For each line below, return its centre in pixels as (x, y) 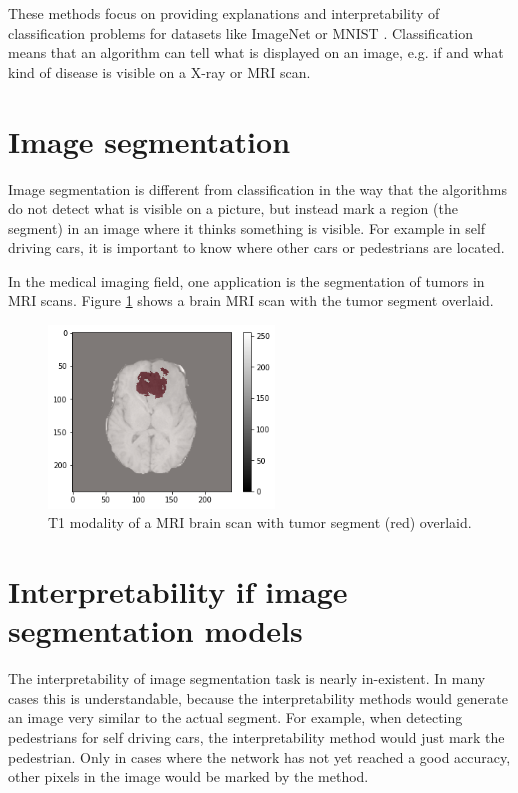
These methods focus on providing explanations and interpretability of (224, 13)
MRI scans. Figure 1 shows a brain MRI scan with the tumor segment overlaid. (251, 300)
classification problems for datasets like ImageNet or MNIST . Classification (240, 32)
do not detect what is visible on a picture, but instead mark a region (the (233, 208)
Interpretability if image (178, 591)
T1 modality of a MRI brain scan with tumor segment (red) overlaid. (260, 522)
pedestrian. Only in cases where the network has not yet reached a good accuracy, (259, 756)
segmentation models (155, 630)
